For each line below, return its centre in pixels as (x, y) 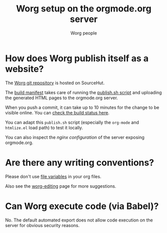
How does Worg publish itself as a (77, 58)
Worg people (84, 33)
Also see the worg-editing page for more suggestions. (61, 186)
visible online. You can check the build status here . (57, 113)
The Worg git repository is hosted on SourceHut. (55, 83)
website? (24, 69)
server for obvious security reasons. (42, 225)
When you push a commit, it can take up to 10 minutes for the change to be (82, 107)
